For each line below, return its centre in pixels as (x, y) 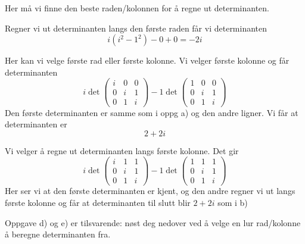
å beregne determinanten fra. (58, 234)
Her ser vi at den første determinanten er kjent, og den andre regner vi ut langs (150, 191)
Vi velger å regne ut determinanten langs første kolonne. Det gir (122, 150)
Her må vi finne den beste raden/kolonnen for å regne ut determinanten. (137, 8)
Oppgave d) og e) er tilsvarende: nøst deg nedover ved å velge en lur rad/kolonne (153, 222)
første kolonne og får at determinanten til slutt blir (98, 203)
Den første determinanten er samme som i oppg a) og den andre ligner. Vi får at (152, 112)
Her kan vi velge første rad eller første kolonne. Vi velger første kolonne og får (147, 60)
